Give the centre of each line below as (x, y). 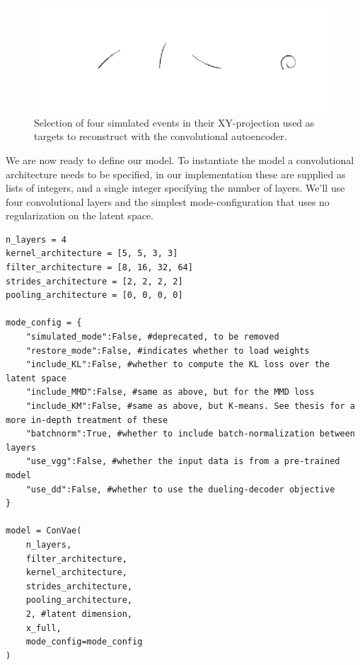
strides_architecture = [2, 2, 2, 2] (94, 281)
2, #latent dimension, (79, 614)
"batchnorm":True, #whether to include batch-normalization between (190, 434)
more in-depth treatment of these (87, 420)
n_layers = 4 (36, 239)
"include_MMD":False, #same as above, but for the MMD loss (170, 392)
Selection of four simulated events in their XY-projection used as (174, 122)
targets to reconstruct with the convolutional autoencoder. (161, 136)
